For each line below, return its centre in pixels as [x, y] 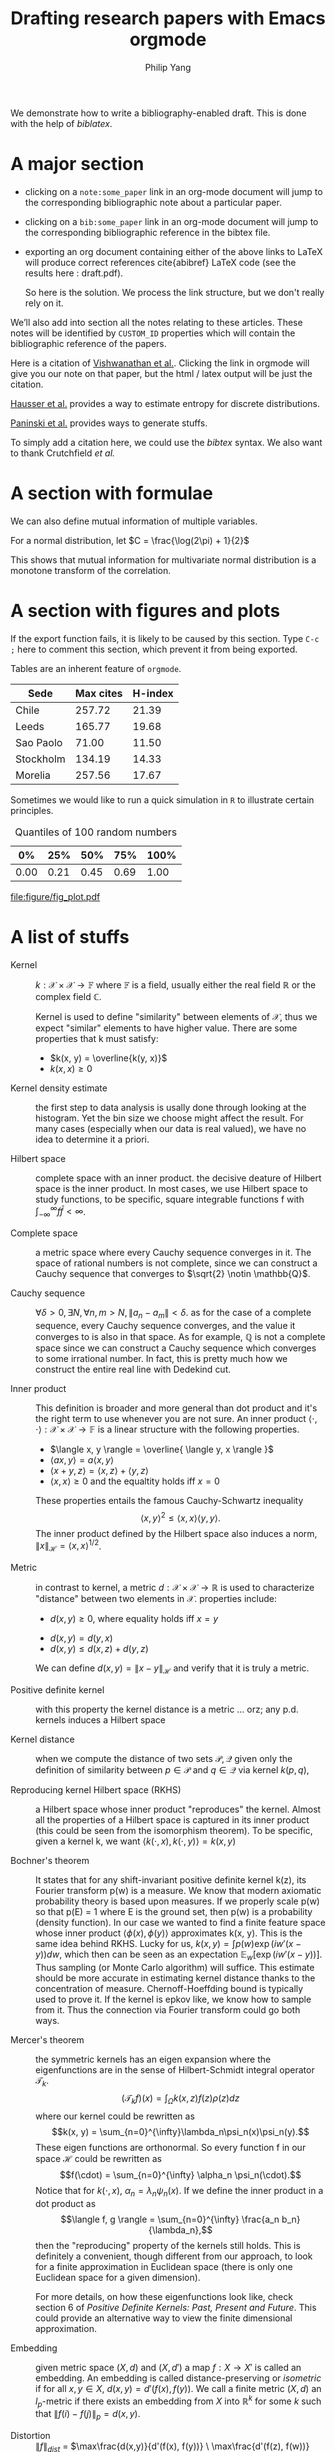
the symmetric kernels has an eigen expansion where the [153, 2059]
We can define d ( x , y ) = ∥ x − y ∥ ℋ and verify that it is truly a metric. [172, 1669]
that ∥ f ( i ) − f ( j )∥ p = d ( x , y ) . [88, 2415]
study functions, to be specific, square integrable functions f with [170, 1199]
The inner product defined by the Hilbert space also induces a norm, [176, 1533]
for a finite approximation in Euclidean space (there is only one [164, 2267]
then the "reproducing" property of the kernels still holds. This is [168, 2246]
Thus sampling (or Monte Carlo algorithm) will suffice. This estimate [175, 1967]
